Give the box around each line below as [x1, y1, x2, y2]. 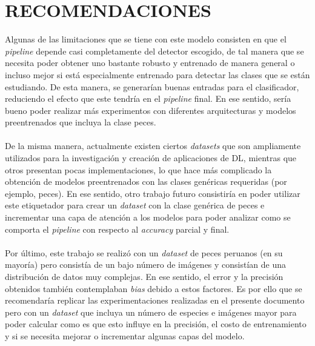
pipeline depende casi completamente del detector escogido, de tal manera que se [5, 44, 304, 57]
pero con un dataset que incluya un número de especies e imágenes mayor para [5, 305, 297, 318]
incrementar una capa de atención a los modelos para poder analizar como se [5, 211, 291, 224]
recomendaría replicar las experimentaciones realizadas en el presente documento [5, 294, 305, 307]
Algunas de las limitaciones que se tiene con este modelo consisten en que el [5, 33, 287, 45]
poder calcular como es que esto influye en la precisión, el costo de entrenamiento [5, 318, 307, 330]
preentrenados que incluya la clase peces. [5, 116, 156, 128]
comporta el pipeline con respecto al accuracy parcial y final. [5, 222, 230, 235]
